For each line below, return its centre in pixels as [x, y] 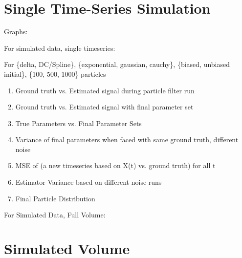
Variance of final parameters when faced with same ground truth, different [127, 140]
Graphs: [16, 32]
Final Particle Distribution [55, 198]
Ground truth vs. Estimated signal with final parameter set [104, 107]
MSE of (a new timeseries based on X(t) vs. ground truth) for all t [115, 165]
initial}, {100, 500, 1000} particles [55, 74]
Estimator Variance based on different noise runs [88, 182]
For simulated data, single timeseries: [60, 48]
